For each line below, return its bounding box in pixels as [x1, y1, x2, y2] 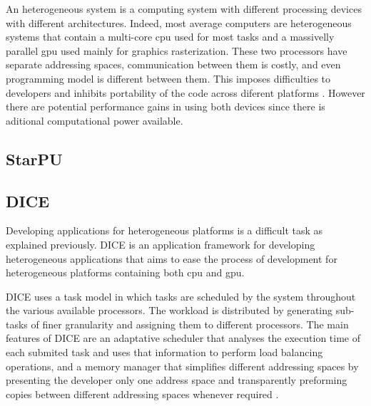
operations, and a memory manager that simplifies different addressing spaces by [6, 358, 359, 373]
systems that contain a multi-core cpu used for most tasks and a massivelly [6, 29, 335, 44]
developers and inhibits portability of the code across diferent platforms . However [6, 85, 365, 100]
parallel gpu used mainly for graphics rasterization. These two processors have [6, 43, 347, 58]
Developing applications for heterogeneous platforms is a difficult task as [6, 223, 323, 238]
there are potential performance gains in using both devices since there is [6, 99, 325, 114]
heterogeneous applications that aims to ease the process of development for [6, 251, 337, 266]
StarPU [6, 147, 63, 170]
